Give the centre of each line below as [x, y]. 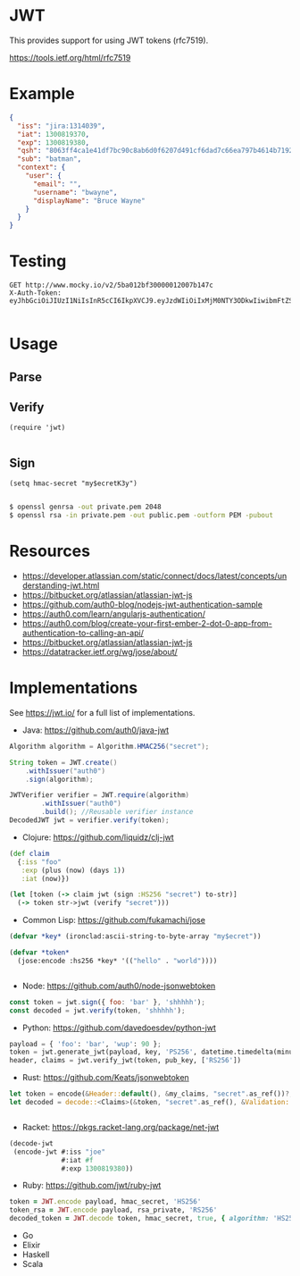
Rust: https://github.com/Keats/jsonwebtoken [105, 1078]
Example [42, 94]
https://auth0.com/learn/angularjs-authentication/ [113, 614]
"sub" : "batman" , [50, 159]
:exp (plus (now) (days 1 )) [73, 870]
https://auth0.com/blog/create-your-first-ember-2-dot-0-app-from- [147, 623]
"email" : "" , [57, 184]
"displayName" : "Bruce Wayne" [89, 201]
